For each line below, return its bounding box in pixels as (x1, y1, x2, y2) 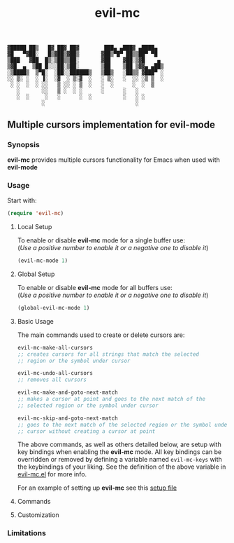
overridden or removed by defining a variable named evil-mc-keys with (17, 455, 222, 464)
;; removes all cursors (17, 376, 87, 383)
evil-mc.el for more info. (17, 470, 87, 479)
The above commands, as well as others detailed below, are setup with (17, 440, 221, 449)
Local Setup (17, 223, 52, 231)
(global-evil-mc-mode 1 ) (17, 304, 90, 311)
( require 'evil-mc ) (7, 210, 64, 217)
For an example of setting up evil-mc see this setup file (17, 483, 177, 492)
